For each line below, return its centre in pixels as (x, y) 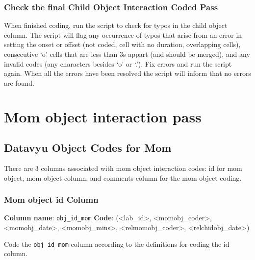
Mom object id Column (51, 200)
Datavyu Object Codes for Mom (88, 148)
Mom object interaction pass (103, 116)
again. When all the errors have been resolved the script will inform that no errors (127, 73)
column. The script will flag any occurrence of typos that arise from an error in (123, 35)
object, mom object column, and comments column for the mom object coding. (123, 177)
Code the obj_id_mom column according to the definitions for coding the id (117, 244)
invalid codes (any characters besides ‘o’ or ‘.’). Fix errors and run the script (118, 63)
